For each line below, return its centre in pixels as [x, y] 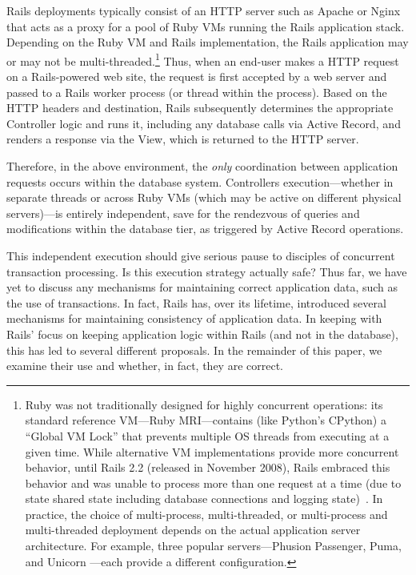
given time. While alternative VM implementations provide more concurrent [212, 451]
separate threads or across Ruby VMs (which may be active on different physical [204, 197]
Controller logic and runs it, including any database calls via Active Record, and [204, 123]
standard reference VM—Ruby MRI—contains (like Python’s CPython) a [206, 420]
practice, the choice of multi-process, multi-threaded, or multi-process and [206, 514]
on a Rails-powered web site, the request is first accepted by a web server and [197, 76]
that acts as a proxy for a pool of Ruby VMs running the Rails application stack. [206, 26]
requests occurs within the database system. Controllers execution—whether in [200, 181]
